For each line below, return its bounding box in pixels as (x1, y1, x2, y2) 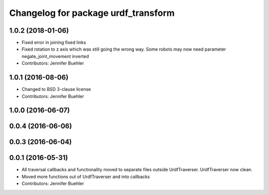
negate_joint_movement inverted (21, 53, 89, 59)
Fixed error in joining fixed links (21, 40, 86, 46)
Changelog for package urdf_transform (9, 7, 175, 18)
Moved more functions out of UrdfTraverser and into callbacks (21, 174, 150, 180)
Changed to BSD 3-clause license (21, 86, 91, 92)
